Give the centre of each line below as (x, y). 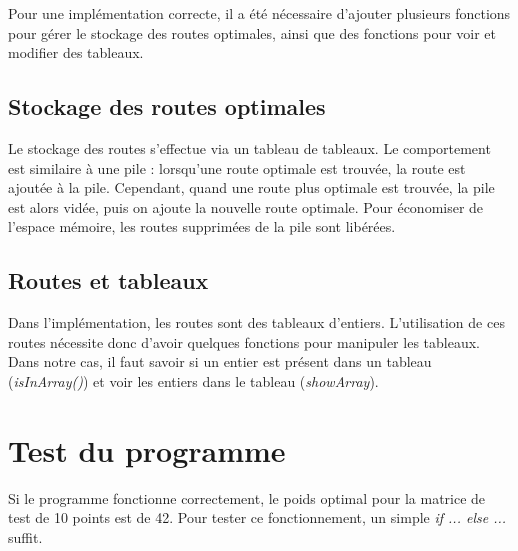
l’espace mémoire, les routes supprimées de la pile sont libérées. (202, 226)
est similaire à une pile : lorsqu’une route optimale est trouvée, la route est (237, 167)
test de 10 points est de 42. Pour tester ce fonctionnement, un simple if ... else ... (257, 517)
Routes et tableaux (108, 280)
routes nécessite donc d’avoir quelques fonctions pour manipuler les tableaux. (244, 341)
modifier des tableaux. (76, 52)
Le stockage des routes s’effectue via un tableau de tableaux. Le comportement (249, 147)
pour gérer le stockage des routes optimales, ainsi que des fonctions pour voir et (252, 32)
